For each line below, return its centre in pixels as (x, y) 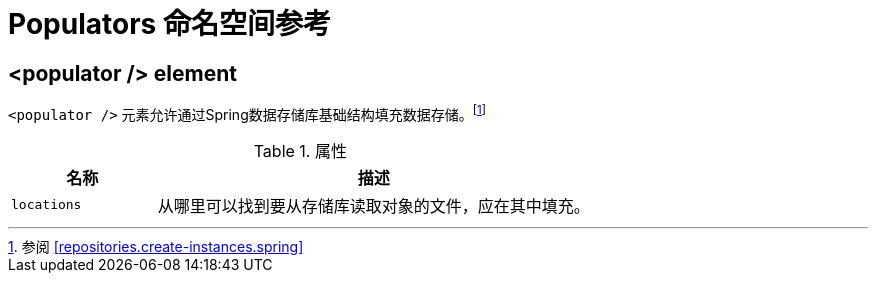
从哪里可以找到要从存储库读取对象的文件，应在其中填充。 (373, 205)
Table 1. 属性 (300, 150)
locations (46, 205)
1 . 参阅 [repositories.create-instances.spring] (156, 246)
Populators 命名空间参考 (169, 24)
